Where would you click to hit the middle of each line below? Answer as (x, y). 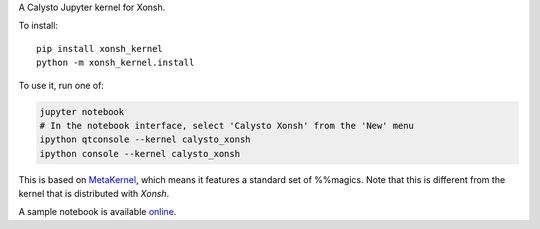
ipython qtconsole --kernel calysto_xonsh (145, 139)
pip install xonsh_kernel (100, 48)
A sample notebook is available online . (97, 212)
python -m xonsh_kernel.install (115, 63)
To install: (38, 26)
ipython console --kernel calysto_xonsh (139, 153)
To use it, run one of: (61, 85)
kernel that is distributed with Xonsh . (94, 194)
